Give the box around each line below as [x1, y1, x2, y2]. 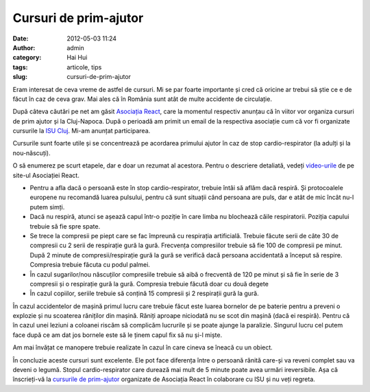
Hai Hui [66, 54, 88, 62]
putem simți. [29, 203, 65, 211]
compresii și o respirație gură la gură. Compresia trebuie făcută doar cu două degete [29, 279, 269, 288]
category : [12, 54, 42, 62]
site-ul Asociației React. [12, 171, 80, 179]
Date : [12, 34, 29, 43]
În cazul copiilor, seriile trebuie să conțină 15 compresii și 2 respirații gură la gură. [29, 289, 260, 298]
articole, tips [66, 62, 102, 71]
